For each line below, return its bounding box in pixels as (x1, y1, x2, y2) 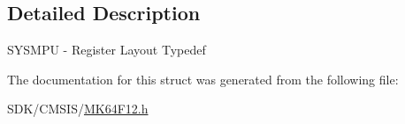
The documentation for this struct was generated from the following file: (7, 69, 399, 88)
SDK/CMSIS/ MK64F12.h (7, 99, 149, 118)
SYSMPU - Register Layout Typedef (7, 40, 206, 59)
